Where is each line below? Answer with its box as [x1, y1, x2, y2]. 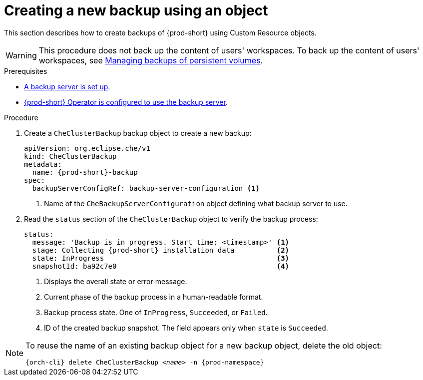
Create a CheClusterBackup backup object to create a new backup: [24, 128, 252, 137]
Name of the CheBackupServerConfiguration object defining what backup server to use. [44, 199, 348, 208]
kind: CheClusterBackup [24, 152, 117, 160]
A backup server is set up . [24, 82, 110, 91]
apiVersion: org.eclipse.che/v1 [24, 144, 150, 152]
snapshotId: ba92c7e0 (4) [32, 262, 290, 270]
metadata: [24, 160, 62, 168]
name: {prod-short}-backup [32, 168, 138, 176]
